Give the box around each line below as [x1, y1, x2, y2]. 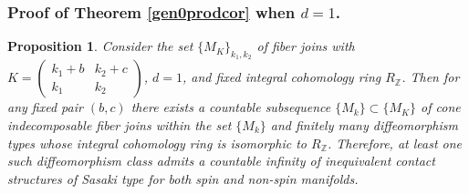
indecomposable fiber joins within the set [7, 116, 232, 135]
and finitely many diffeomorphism [270, 116, 459, 135]
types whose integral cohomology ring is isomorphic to [7, 133, 307, 152]
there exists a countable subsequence [130, 97, 331, 117]
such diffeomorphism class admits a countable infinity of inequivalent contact [7, 151, 435, 170]
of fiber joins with [256, 36, 355, 56]
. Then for [401, 67, 460, 87]
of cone [421, 97, 461, 117]
